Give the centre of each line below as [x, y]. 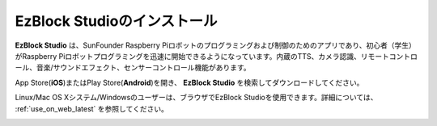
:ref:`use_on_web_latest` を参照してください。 [92, 108]
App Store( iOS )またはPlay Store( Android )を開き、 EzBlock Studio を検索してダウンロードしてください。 [189, 82]
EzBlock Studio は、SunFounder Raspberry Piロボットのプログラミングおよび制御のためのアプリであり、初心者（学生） [216, 45]
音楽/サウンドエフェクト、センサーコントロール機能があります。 [143, 68]
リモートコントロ [389, 56]
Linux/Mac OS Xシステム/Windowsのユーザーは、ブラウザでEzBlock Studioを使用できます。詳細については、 [196, 98]
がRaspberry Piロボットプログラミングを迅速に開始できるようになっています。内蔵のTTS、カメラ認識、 [188, 56]
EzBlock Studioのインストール [116, 21]
